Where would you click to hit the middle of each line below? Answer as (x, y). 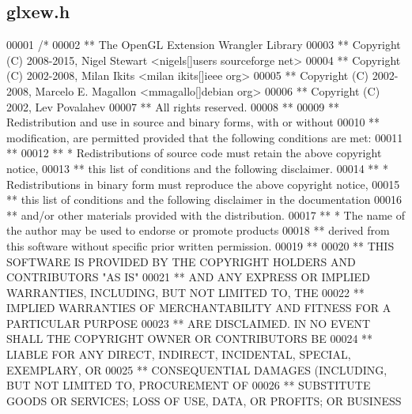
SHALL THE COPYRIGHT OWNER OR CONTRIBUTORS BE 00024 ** (190, 339)
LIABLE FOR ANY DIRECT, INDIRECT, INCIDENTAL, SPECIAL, (179, 354)
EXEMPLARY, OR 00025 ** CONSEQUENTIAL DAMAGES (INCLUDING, (197, 369)
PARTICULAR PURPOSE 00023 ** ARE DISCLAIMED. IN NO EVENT (189, 323)
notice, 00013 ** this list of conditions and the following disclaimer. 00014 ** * (197, 168)
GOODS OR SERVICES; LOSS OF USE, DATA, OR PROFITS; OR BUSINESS (204, 400)
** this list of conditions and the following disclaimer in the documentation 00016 (204, 199)
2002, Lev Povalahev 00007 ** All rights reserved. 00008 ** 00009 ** (173, 106)
